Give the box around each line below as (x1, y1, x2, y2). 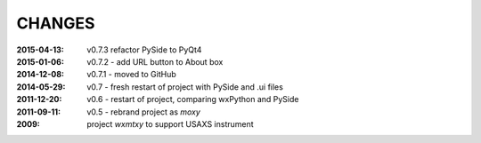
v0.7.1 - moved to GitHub (86, 69, 177, 80)
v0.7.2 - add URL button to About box (86, 56, 224, 67)
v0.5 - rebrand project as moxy (86, 107, 200, 117)
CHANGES (16, 13, 95, 33)
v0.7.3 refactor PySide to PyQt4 (86, 44, 202, 55)
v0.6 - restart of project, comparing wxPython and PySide (86, 94, 299, 105)
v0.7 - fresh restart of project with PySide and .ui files (86, 81, 284, 92)
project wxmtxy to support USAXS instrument (86, 118, 254, 129)
